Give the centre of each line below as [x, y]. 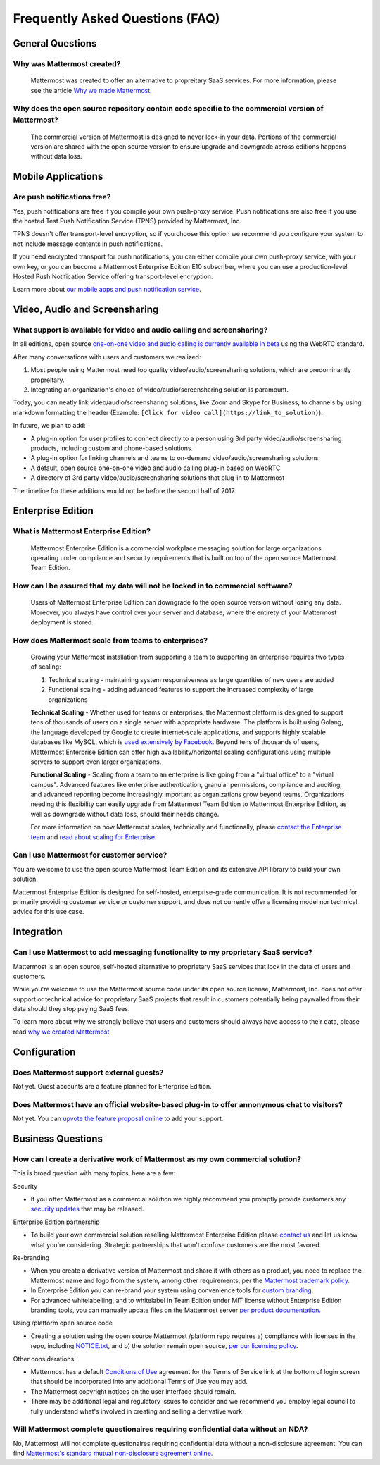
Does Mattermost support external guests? [88, 1073]
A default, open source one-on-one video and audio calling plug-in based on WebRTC [156, 468]
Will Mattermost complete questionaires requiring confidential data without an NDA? [160, 1429]
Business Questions [58, 1138]
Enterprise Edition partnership [56, 1222]
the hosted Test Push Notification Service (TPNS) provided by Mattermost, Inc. [127, 221]
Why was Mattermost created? [67, 63]
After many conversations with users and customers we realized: [107, 357]
